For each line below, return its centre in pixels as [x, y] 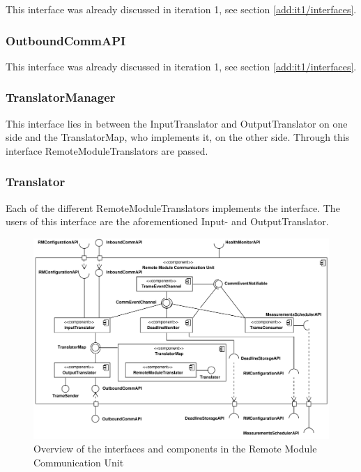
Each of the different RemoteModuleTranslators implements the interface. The [173, 207]
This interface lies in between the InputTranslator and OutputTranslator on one [177, 123]
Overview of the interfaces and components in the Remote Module [175, 449]
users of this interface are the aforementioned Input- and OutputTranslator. [167, 221]
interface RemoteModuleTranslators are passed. [107, 150]
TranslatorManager [61, 97]
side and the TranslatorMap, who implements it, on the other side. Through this [178, 137]
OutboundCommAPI [66, 40]
